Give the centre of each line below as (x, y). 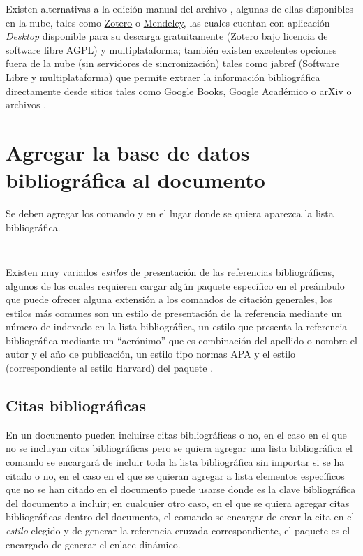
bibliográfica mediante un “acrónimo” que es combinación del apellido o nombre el (181, 340)
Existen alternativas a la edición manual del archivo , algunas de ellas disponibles (180, 8)
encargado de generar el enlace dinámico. (93, 544)
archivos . (26, 104)
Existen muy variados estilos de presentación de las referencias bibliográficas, (170, 271)
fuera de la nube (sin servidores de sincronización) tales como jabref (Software (172, 63)
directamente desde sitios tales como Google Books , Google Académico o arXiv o (179, 90)
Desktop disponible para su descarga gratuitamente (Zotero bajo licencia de (167, 36)
